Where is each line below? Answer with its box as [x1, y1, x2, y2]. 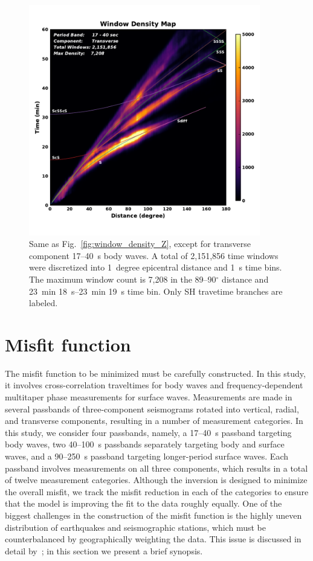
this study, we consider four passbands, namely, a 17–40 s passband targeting [5, 426, 292, 438]
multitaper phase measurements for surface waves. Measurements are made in [5, 391, 292, 403]
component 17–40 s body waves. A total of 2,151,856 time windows [29, 249, 279, 261]
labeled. [29, 297, 58, 309]
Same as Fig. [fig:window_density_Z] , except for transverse [29, 237, 251, 250]
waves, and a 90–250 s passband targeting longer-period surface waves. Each [5, 450, 289, 463]
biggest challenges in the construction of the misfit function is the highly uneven [5, 509, 302, 521]
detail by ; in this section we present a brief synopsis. [5, 544, 203, 557]
